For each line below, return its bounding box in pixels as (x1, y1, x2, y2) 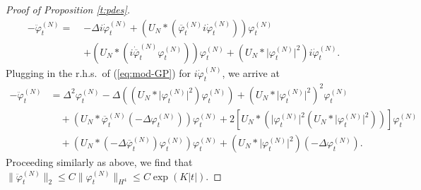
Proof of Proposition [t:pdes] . (6, 2, 131, 16)
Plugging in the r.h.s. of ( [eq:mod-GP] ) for (6, 65, 191, 80)
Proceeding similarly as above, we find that (6, 155, 193, 170)
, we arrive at (222, 65, 280, 80)
